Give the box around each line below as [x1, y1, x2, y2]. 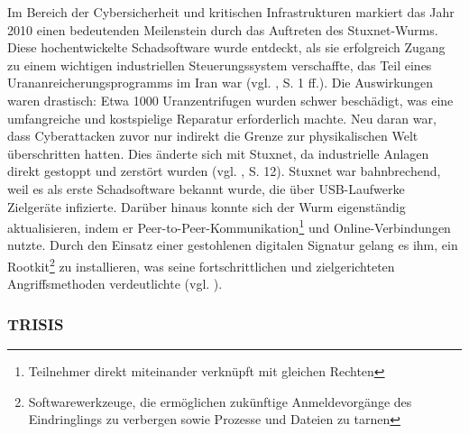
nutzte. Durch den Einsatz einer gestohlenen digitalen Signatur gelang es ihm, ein [7, 235, 458, 254]
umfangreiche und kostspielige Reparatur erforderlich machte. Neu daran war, [7, 108, 437, 127]
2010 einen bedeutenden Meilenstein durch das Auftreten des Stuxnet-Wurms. [7, 20, 438, 39]
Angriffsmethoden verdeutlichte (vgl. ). [7, 274, 223, 293]
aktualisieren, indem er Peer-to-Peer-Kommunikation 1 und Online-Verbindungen [7, 216, 451, 236]
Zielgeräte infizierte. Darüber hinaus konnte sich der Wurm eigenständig [7, 197, 406, 216]
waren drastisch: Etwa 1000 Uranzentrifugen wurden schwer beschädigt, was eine [7, 90, 454, 109]
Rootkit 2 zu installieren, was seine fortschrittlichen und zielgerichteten [7, 254, 395, 275]
